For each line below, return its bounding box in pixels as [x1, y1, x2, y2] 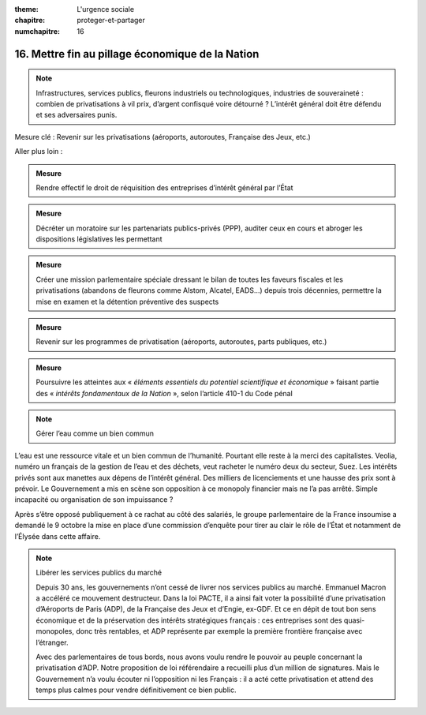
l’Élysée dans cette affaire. [14, 531, 101, 541]
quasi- [343, 616, 365, 625]
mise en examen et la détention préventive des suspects [35, 297, 219, 306]
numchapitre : [14, 26, 61, 36]
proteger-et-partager [77, 16, 146, 25]
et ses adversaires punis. [35, 110, 118, 120]
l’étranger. [35, 638, 69, 647]
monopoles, [35, 627, 75, 636]
